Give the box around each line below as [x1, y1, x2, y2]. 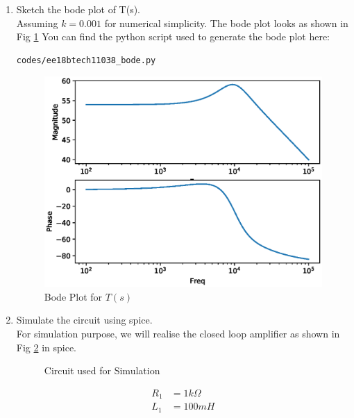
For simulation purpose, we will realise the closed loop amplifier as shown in [16, 326, 340, 341]
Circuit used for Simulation [44, 363, 160, 378]
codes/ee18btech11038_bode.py [16, 55, 156, 65]
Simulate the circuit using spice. [16, 312, 153, 327]
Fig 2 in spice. [16, 340, 77, 354]
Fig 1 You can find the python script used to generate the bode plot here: [16, 29, 330, 44]
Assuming [16, 15, 58, 30]
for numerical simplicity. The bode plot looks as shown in [104, 15, 348, 30]
